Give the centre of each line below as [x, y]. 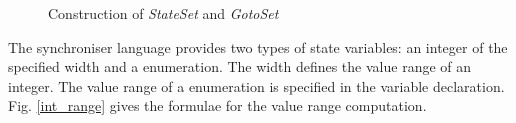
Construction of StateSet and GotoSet [163, 13]
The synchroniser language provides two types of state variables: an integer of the [258, 46]
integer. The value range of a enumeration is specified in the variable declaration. [256, 85]
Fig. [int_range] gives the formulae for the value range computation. [217, 105]
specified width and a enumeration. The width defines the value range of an [240, 66]
